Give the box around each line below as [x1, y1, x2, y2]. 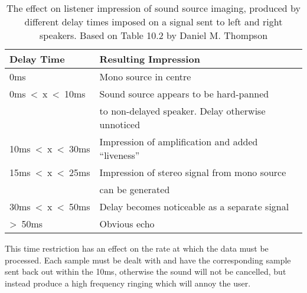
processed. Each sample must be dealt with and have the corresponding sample [5, 253, 291, 266]
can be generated [99, 183, 170, 196]
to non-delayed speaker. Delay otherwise [99, 104, 266, 118]
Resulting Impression [99, 52, 200, 66]
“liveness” [99, 148, 140, 162]
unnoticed [99, 118, 141, 131]
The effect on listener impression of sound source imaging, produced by [6, 1, 301, 15]
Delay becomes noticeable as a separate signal [99, 200, 289, 213]
